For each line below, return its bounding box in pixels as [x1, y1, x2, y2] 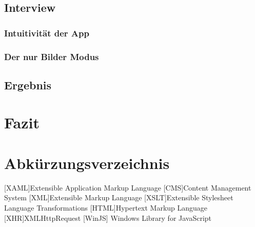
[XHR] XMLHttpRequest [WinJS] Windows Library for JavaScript [4, 212, 212, 223]
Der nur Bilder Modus [4, 50, 99, 63]
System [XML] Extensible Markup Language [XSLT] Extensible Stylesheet [4, 192, 233, 203]
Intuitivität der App [4, 26, 89, 39]
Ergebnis [4, 77, 52, 92]
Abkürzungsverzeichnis [4, 152, 170, 173]
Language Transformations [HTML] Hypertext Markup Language [4, 202, 208, 213]
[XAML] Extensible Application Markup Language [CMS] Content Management [4, 182, 251, 193]
